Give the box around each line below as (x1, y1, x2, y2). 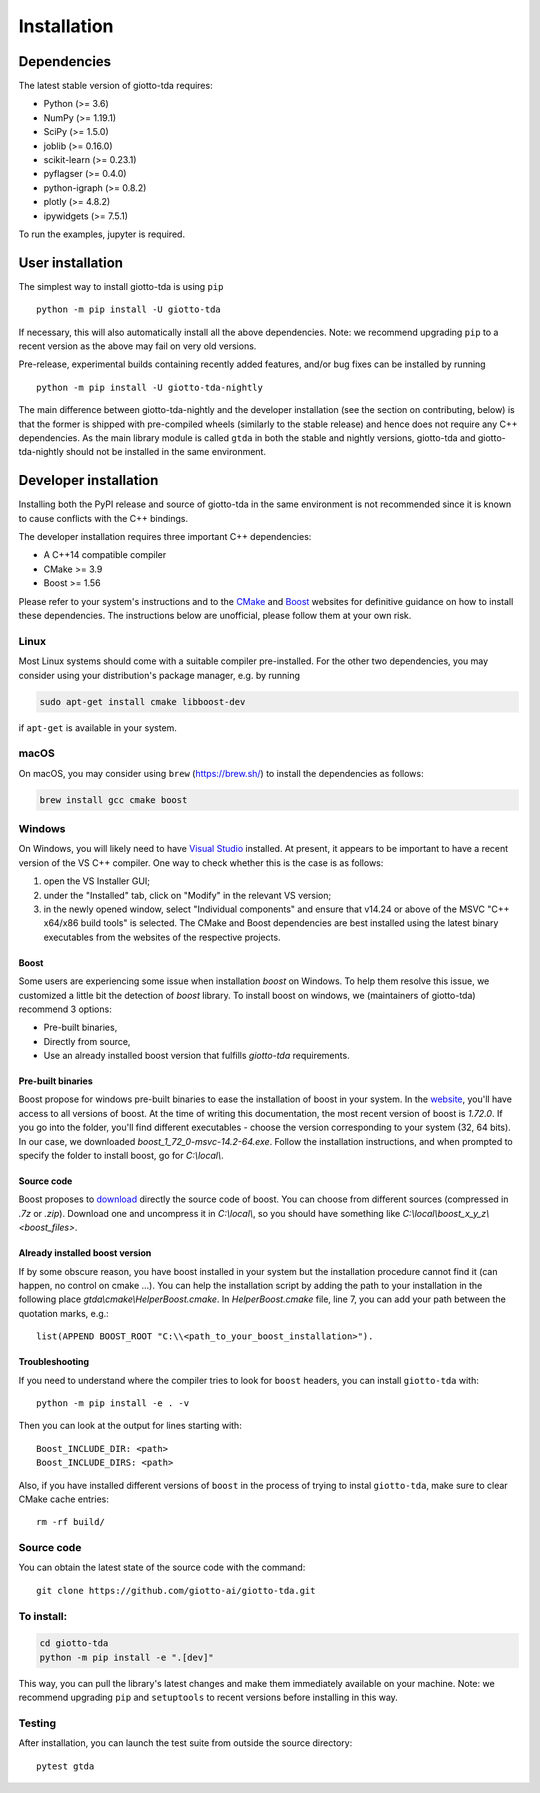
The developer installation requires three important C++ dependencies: (18, 531, 312, 543)
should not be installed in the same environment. (65, 446, 267, 458)
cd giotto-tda (39, 1638, 109, 1649)
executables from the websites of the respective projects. (43, 931, 281, 943)
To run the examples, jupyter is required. (18, 228, 185, 240)
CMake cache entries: (18, 1493, 109, 1505)
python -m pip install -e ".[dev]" (39, 1651, 214, 1663)
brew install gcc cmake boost (39, 794, 188, 805)
